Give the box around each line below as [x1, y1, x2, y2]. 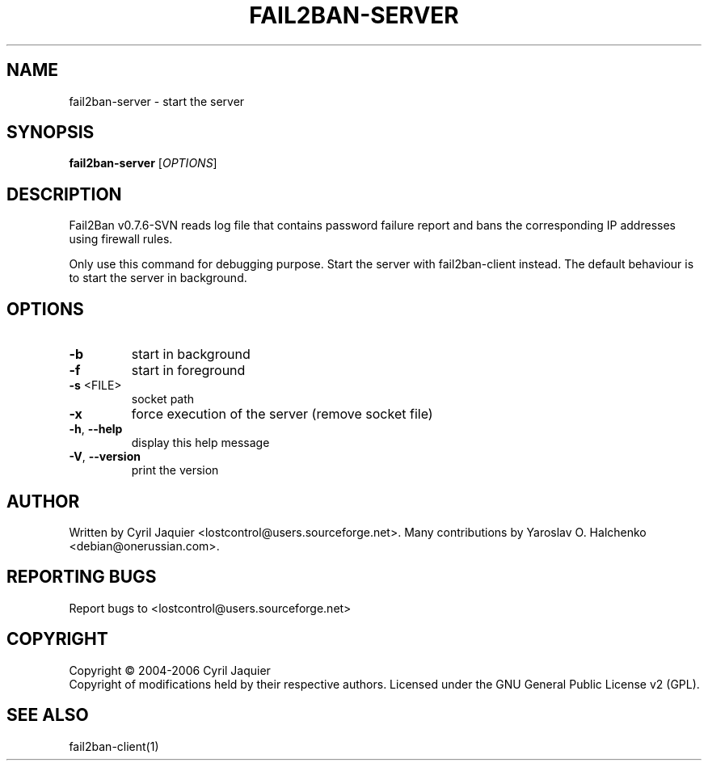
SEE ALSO [6, 705, 89, 726]
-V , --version [69, 449, 141, 464]
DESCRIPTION [6, 183, 122, 204]
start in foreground [131, 362, 246, 379]
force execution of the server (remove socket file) [131, 406, 433, 423]
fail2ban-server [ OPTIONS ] [69, 156, 217, 171]
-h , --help [69, 422, 123, 436]
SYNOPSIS [6, 122, 95, 143]
